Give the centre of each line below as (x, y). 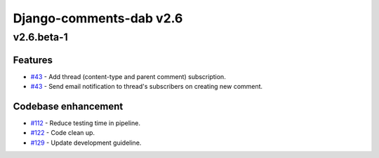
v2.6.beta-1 (40, 37)
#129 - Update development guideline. (86, 143)
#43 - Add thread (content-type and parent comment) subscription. (128, 76)
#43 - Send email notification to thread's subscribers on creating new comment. (147, 87)
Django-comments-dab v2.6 (98, 18)
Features (33, 60)
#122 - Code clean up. (62, 133)
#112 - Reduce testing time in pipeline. (85, 123)
